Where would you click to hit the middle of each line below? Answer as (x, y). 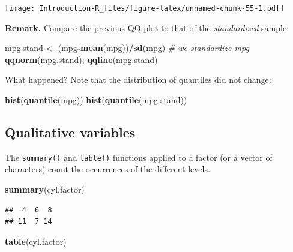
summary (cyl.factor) (45, 189)
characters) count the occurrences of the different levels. (107, 169)
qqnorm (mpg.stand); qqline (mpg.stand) (81, 59)
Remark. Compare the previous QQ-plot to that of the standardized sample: (147, 27)
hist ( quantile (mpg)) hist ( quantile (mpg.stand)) (96, 100)
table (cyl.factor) (36, 241)
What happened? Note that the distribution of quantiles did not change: (138, 79)
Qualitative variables (70, 132)
